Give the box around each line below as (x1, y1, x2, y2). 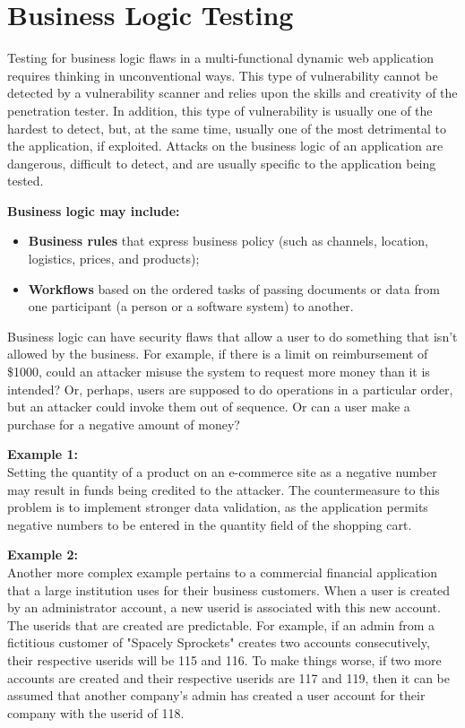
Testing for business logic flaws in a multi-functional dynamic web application (7, 48, 435, 67)
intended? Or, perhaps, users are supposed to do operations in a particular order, (7, 379, 453, 398)
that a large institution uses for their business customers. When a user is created (7, 580, 451, 599)
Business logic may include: (7, 201, 180, 220)
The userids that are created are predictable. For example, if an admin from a (7, 615, 435, 634)
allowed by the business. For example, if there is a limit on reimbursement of (7, 344, 428, 363)
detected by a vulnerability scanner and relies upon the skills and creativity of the (7, 83, 458, 102)
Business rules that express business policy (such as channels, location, (28, 231, 428, 250)
